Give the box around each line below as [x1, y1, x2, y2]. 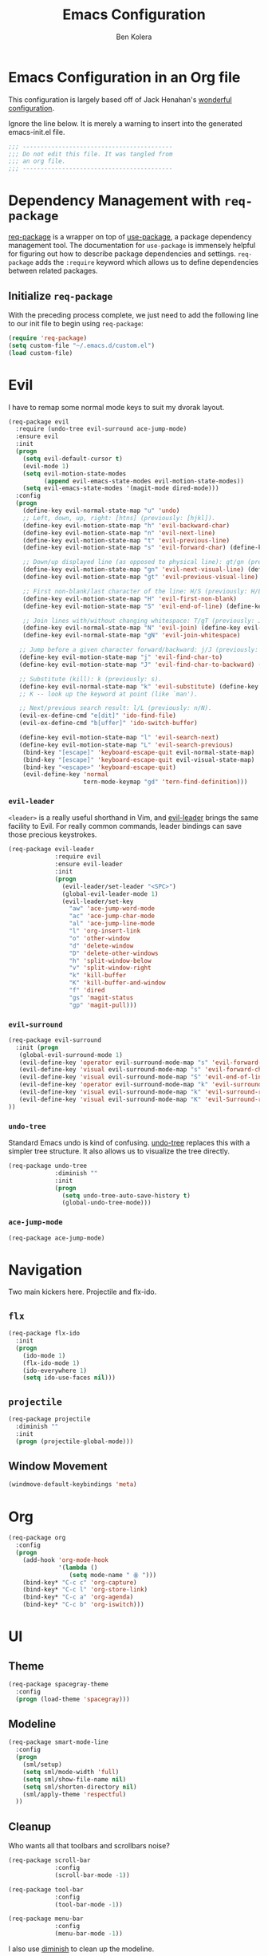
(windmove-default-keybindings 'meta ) [8, 1481, 137, 1489]
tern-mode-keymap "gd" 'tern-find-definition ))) [83, 778, 248, 787]
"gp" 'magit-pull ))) [69, 1001, 137, 1009]
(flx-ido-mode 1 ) [22, 1359, 81, 1367]
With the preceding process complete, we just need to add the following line [8, 310, 259, 320]
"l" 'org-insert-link [69, 927, 141, 935]
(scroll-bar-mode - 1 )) [54, 1871, 130, 1879]
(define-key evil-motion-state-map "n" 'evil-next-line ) [22, 529, 216, 537]
